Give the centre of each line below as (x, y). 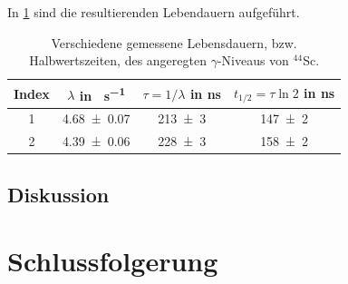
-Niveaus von (253, 60)
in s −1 (102, 93)
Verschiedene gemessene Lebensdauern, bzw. (174, 42)
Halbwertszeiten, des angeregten (118, 60)
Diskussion (58, 194)
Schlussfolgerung (113, 261)
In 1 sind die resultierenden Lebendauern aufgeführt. (154, 12)
